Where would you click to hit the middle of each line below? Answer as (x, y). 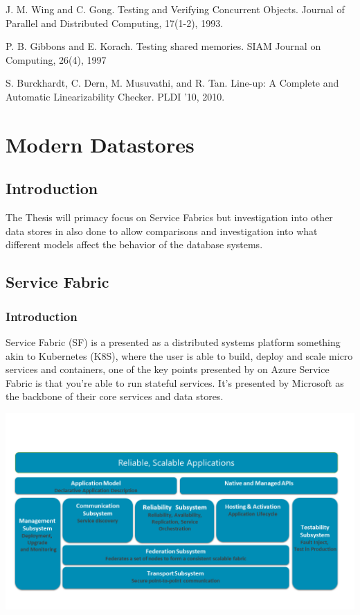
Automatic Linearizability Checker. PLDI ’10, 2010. (115, 96)
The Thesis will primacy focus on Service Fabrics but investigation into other (169, 217)
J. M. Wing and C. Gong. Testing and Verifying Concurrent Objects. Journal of (175, 9)
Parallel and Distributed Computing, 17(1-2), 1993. (115, 23)
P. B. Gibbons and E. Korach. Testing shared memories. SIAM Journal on (163, 46)
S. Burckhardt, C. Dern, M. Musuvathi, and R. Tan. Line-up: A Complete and (172, 83)
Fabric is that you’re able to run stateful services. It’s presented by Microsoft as (175, 382)
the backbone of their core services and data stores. (115, 396)
